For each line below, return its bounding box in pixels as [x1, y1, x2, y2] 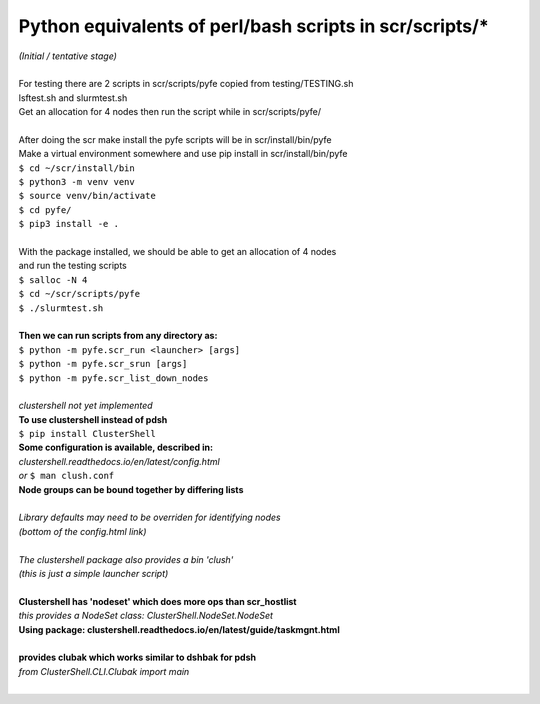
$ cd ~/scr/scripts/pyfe [18, 288, 140, 300]
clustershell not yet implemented [18, 400, 154, 412]
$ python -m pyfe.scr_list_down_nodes [18, 372, 209, 384]
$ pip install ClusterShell [18, 428, 157, 440]
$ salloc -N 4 [18, 274, 88, 285]
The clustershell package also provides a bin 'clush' [18, 553, 234, 565]
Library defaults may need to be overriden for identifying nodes [18, 511, 281, 524]
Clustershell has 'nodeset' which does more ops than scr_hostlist [18, 595, 297, 607]
